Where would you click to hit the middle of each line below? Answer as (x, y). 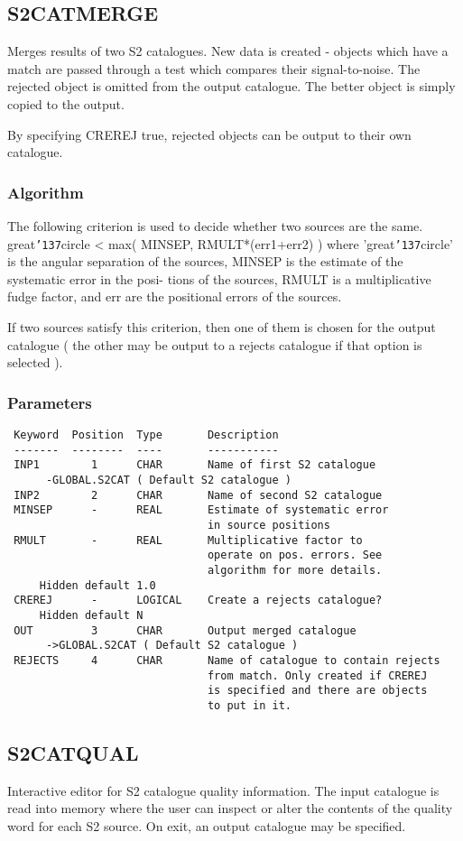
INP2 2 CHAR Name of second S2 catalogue (198, 495)
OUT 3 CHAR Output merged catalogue (185, 630)
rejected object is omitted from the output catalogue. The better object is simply (231, 86)
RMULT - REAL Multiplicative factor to (188, 540)
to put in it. (249, 705)
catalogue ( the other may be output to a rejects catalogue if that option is (215, 344)
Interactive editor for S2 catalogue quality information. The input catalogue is (223, 790)
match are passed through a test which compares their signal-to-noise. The (214, 68)
